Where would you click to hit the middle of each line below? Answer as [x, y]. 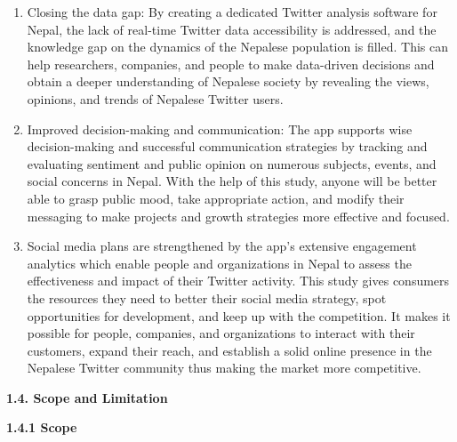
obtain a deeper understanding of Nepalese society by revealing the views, [228, 81]
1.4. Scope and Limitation [87, 397]
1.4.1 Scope [42, 427]
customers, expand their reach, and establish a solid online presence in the [229, 350]
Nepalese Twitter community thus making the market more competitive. [224, 368]
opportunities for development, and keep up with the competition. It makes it [239, 315]
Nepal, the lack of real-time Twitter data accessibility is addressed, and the [232, 29]
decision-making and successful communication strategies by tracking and [227, 146]
